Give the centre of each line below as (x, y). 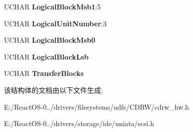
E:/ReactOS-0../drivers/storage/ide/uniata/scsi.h (79, 123)
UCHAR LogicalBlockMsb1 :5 (52, 6)
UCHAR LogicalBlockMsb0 (50, 40)
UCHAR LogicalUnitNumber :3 (55, 23)
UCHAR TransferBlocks (44, 73)
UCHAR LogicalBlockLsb (46, 56)
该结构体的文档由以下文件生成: (53, 90)
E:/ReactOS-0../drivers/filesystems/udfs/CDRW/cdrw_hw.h (96, 106)
